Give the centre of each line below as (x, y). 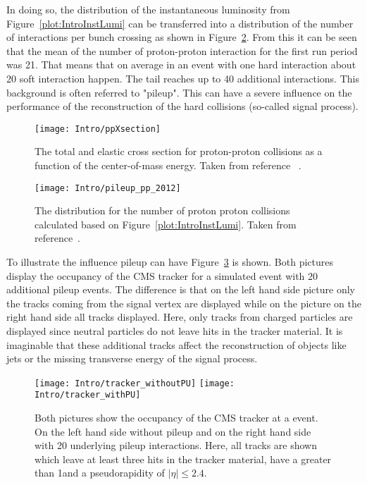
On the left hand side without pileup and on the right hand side (173, 431)
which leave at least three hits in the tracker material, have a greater (183, 459)
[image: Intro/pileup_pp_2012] (108, 188)
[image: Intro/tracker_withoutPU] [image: (135, 383)
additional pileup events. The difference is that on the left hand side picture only (181, 289)
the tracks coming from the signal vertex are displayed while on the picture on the (184, 303)
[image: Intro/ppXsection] (98, 129)
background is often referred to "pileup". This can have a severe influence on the (179, 92)
